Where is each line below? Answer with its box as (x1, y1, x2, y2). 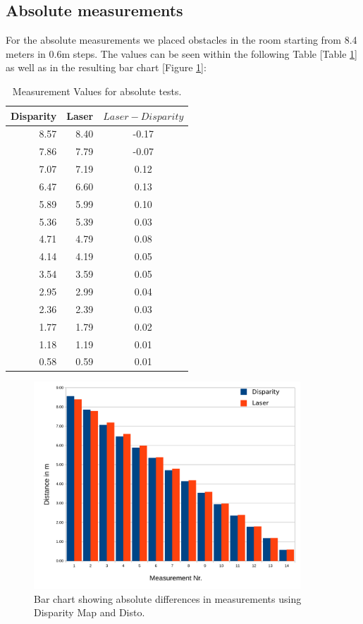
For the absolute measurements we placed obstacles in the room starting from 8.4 (6, 32, 357, 47)
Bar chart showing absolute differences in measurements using (34, 591, 302, 606)
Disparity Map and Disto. (34, 605, 145, 620)
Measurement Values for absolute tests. (12, 83, 182, 98)
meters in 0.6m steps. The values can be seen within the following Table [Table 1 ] (6, 46, 357, 61)
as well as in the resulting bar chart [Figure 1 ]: (6, 60, 207, 75)
